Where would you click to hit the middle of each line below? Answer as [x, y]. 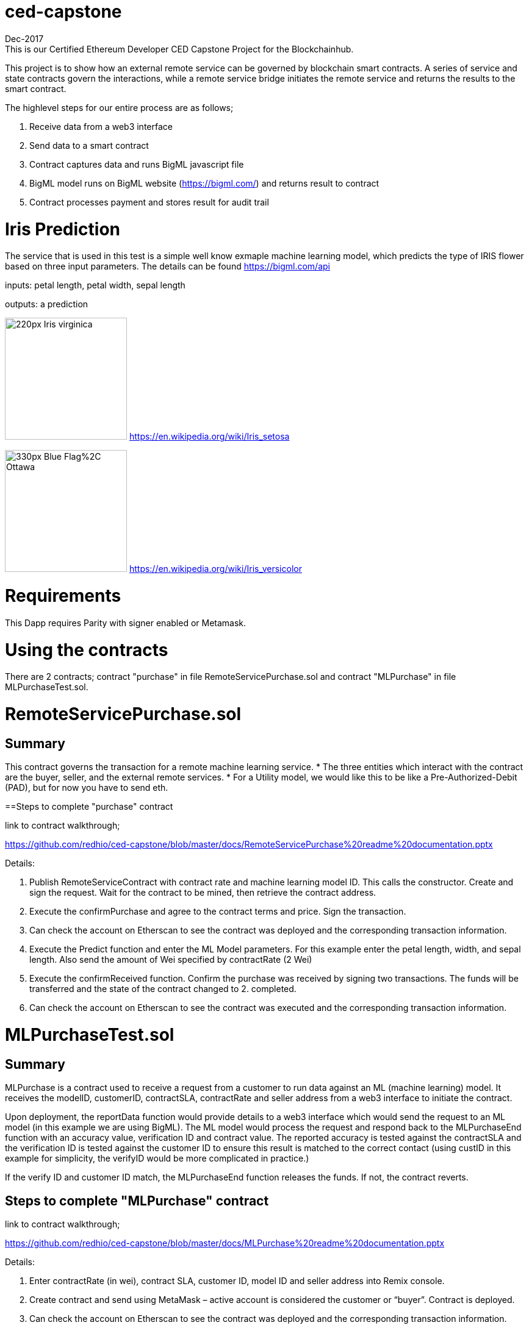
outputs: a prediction [47, 304]
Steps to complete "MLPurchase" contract [137, 1201]
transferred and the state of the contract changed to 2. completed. [163, 989]
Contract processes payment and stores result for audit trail [149, 202]
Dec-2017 [24, 38]
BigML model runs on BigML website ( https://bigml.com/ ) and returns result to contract [204, 183]
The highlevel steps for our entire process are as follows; [119, 107]
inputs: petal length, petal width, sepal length [95, 285]
